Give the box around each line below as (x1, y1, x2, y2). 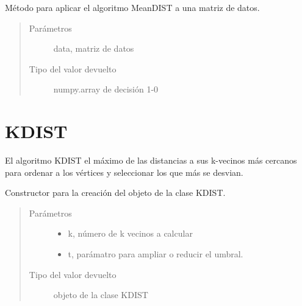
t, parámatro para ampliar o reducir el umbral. (68, 248, 243, 260)
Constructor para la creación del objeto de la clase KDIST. (5, 186, 226, 199)
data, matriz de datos (53, 42, 134, 55)
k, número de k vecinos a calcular (68, 227, 193, 240)
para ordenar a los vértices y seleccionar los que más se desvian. (5, 165, 243, 178)
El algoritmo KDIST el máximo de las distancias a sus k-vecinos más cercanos (5, 154, 297, 167)
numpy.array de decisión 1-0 (53, 83, 159, 96)
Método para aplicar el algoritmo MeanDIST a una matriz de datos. (5, 1, 260, 13)
